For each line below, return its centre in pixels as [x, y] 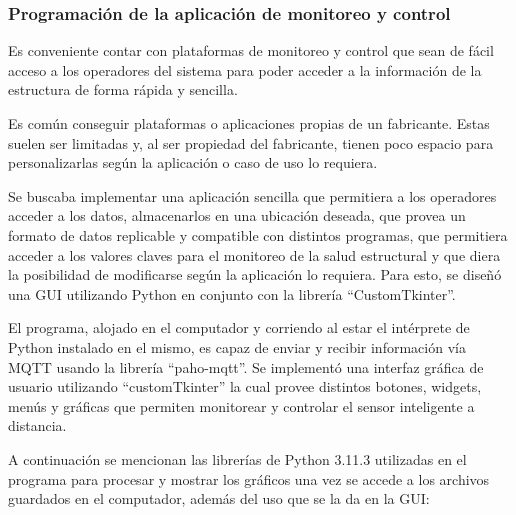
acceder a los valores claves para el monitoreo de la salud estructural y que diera [254, 254]
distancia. [37, 425]
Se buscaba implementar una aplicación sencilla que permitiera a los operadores [252, 195]
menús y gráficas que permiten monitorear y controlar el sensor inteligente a [241, 405]
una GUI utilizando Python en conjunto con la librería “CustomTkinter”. [232, 293]
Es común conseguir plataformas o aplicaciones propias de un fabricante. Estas [249, 123]
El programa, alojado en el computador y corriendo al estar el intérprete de [239, 327]
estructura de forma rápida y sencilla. [123, 89]
